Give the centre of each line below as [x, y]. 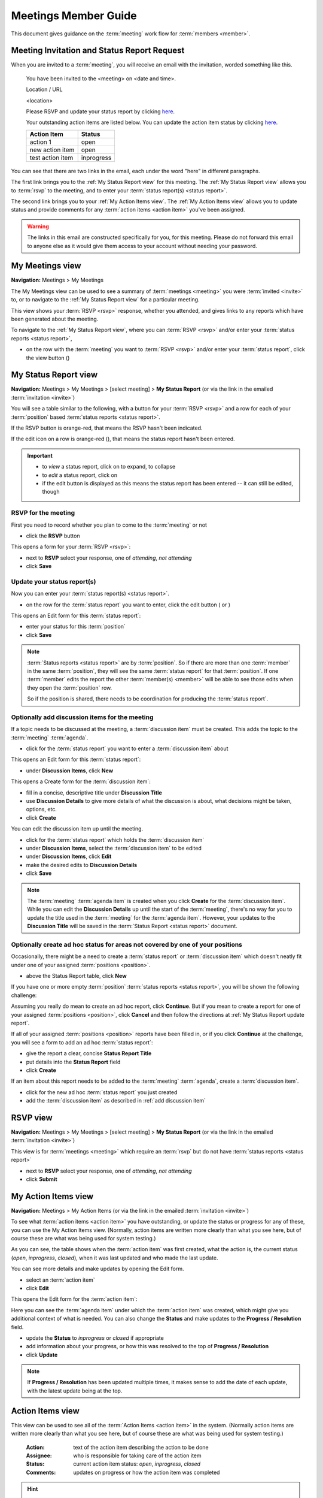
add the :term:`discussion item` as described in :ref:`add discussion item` [116, 1101]
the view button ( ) [48, 358]
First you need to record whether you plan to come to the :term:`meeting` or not [109, 525]
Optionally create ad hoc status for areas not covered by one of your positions [127, 944]
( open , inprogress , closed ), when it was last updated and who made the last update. [115, 1258]
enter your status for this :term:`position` [76, 627]
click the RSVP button [53, 536]
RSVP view [32, 1118]
